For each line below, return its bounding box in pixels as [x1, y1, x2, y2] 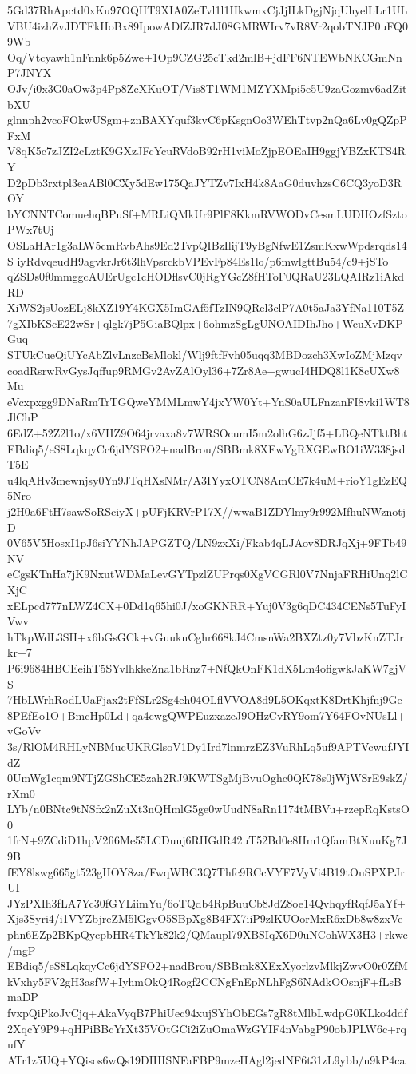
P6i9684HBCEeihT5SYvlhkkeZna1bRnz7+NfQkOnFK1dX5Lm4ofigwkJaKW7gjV [7, 659, 407, 676]
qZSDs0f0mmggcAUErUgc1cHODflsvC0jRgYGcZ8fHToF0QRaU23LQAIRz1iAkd [7, 268, 404, 285]
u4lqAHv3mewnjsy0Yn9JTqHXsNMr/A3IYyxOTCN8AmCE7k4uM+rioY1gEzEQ [7, 471, 407, 488]
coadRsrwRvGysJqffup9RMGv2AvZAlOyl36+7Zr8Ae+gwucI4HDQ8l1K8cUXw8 [7, 361, 400, 378]
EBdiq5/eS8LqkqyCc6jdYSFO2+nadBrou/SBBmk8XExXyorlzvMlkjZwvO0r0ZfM [7, 957, 408, 974]
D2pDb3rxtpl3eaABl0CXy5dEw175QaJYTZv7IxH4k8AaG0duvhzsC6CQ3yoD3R [7, 174, 402, 190]
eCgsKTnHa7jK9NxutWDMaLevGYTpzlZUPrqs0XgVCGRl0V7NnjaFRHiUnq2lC [7, 565, 408, 582]
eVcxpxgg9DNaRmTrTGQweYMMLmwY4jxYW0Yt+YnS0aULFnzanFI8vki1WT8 [7, 393, 410, 409]
